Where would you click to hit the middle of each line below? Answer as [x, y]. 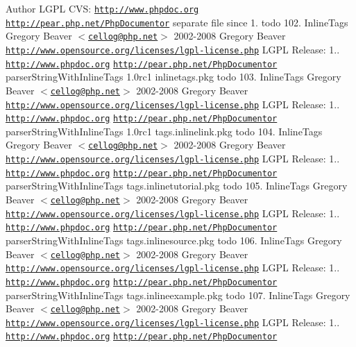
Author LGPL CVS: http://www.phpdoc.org [102, 8]
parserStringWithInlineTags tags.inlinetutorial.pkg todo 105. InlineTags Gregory [177, 186]
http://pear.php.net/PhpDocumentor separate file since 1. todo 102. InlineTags [177, 22]
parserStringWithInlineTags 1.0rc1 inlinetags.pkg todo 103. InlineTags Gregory [173, 77]
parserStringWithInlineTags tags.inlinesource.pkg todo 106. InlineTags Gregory [174, 240]
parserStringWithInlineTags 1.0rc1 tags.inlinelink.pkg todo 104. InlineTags [164, 131]
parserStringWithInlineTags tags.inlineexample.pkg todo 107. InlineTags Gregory [178, 295]
